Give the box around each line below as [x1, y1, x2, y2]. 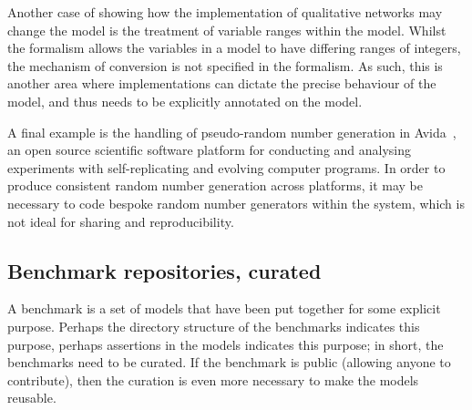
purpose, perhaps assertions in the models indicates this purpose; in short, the [7, 334, 444, 354]
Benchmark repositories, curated [7, 256, 322, 284]
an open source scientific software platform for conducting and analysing [7, 140, 412, 159]
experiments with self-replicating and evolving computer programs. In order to [7, 158, 446, 177]
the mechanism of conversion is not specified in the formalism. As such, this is [7, 56, 443, 75]
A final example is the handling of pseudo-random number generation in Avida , [7, 122, 457, 141]
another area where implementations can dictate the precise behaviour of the [7, 74, 436, 93]
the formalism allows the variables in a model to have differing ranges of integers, [7, 38, 461, 57]
